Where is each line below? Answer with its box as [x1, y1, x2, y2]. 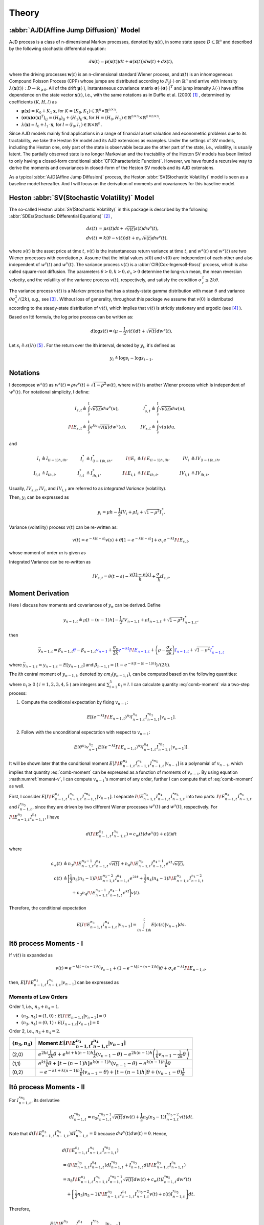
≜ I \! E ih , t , [137, 470, 159, 477]
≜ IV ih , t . [191, 470, 210, 477]
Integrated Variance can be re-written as [9, 559, 91, 564]
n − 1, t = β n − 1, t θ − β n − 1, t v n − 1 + [41, 647, 112, 654]
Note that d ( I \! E [9, 1130, 43, 1136]
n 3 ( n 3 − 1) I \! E [72, 875, 103, 882]
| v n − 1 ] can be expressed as [61, 979, 119, 986]
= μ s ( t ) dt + [98, 226, 124, 231]
